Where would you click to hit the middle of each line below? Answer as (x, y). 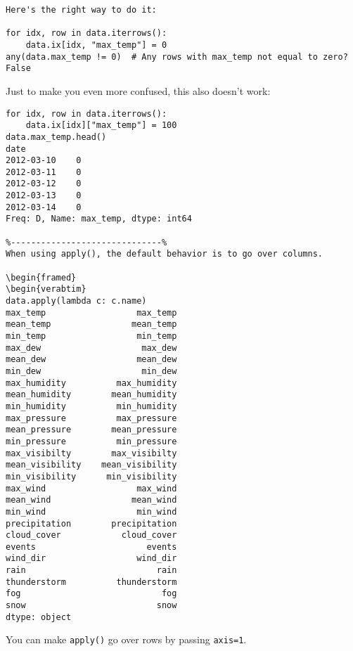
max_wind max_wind (91, 488)
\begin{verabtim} (46, 289)
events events (91, 547)
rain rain (91, 571)
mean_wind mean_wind (91, 500)
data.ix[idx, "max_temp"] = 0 (96, 45)
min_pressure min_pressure (91, 441)
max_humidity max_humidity (91, 383)
